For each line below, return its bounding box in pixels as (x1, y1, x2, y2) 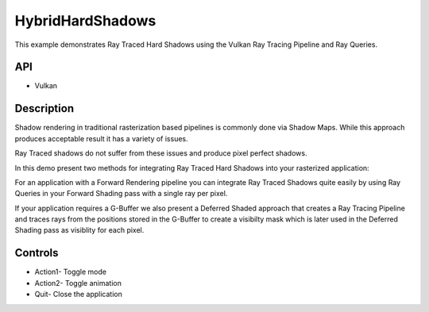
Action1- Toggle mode (34, 267, 107, 277)
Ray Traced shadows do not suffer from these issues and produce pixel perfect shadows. (14, 148, 307, 158)
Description (14, 102, 75, 115)
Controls (14, 246, 59, 260)
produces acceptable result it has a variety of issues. (14, 133, 188, 143)
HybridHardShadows (14, 12, 157, 29)
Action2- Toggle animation (34, 278, 122, 287)
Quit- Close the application (34, 290, 122, 299)
